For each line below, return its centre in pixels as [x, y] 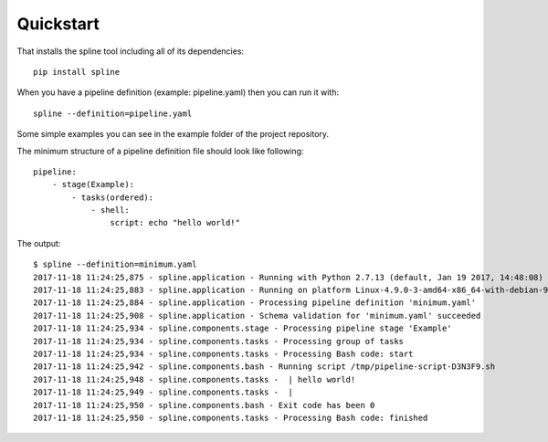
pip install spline [77, 72]
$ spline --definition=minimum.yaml [115, 264]
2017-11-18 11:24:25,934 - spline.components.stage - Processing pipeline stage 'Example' [242, 328]
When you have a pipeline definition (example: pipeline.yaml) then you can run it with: [178, 92]
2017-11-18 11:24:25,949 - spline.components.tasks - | [163, 392]
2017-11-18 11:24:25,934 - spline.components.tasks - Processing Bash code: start [223, 353]
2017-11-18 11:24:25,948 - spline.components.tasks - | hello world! [195, 379]
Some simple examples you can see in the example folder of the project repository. [173, 134]
